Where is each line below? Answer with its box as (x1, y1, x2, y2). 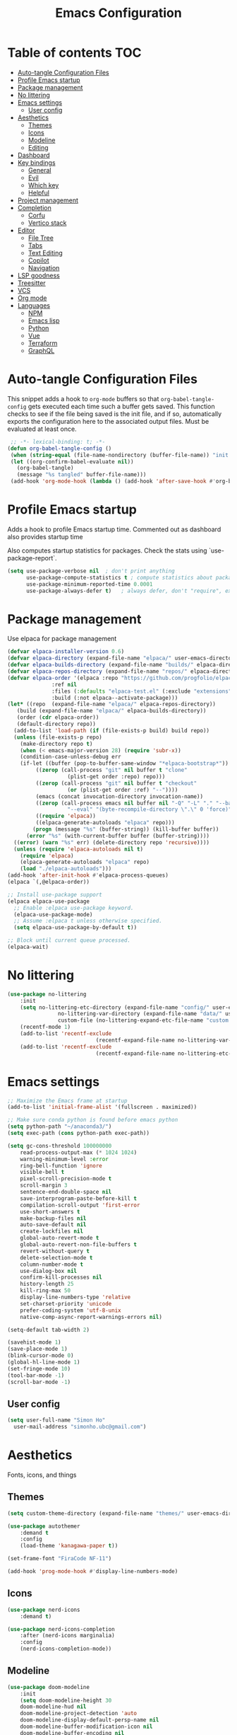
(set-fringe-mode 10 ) (7, 1365, 71, 1372)
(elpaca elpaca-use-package (7, 897, 90, 905)
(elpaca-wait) (7, 943, 49, 950)
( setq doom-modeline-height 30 (20, 1697, 112, 1704)
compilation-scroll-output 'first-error (20, 1201, 140, 1209)
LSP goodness (17, 271, 60, 279)
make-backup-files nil (20, 1215, 87, 1222)
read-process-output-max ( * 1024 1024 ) (20, 1148, 138, 1156)
